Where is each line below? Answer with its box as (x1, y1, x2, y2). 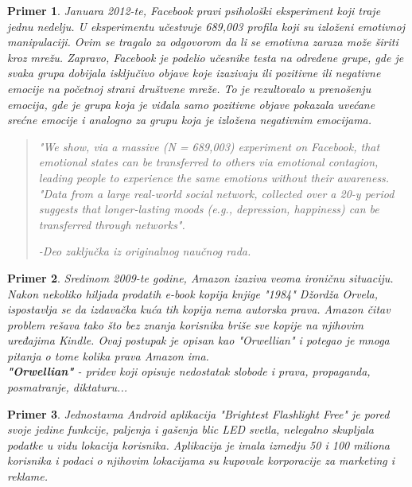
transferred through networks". (38, 216, 185, 232)
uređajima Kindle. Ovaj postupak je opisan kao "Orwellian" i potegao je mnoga (7, 332, 390, 349)
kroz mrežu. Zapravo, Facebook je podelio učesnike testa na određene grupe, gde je (7, 49, 404, 65)
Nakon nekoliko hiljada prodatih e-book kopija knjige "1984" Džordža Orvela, (7, 285, 379, 302)
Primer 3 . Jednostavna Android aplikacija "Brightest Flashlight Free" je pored (7, 405, 390, 422)
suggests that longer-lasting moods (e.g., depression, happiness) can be (38, 201, 379, 217)
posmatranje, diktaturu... (7, 379, 128, 395)
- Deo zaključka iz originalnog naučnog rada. (38, 243, 251, 259)
